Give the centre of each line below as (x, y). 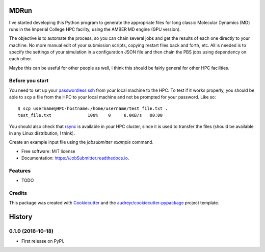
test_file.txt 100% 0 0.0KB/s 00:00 (90, 115)
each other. (21, 59)
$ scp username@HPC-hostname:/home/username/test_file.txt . (93, 108)
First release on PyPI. (43, 241)
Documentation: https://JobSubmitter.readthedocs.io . (75, 158)
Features (20, 171)
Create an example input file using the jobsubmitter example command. (81, 142)
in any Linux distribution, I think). (42, 133)
